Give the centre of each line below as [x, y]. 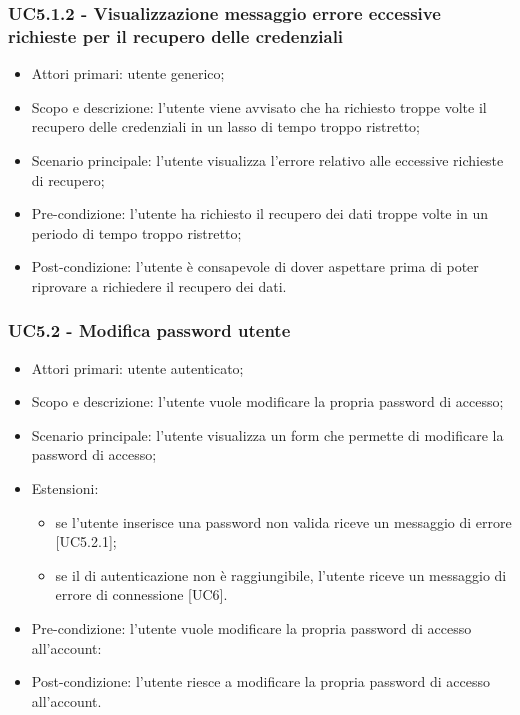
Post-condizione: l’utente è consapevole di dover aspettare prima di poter [255, 266]
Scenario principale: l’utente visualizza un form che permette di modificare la [267, 434]
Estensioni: [65, 488]
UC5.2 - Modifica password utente [149, 330]
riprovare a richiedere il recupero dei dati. [159, 285]
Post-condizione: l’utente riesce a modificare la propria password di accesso [260, 681]
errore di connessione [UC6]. [141, 594]
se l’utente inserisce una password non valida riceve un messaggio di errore [283, 521]
